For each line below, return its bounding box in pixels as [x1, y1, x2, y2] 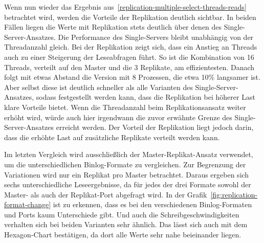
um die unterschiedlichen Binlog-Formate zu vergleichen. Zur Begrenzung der [4, 159, 246, 169]
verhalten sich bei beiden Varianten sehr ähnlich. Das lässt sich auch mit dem [4, 219, 248, 230]
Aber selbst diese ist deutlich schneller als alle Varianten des [4, 81, 193, 92]
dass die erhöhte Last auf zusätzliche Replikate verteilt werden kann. [4, 131, 220, 142]
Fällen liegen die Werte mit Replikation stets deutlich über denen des [4, 21, 222, 32]
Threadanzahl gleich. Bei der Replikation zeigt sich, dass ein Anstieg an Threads [4, 41, 257, 52]
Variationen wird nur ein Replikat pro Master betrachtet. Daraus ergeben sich [4, 169, 249, 180]
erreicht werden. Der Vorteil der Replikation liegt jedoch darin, [56, 122, 254, 132]
